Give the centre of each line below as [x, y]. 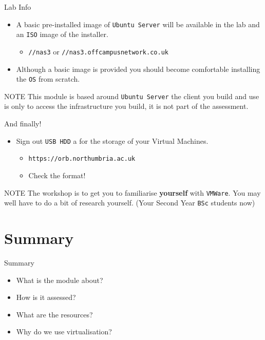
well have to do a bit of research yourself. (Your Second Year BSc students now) [130, 203]
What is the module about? [60, 280]
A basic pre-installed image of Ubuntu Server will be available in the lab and [138, 24]
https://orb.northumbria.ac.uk [82, 159]
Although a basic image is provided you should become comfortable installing [138, 69]
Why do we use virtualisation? [64, 332]
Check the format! [57, 175]
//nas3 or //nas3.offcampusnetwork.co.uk [98, 51]
